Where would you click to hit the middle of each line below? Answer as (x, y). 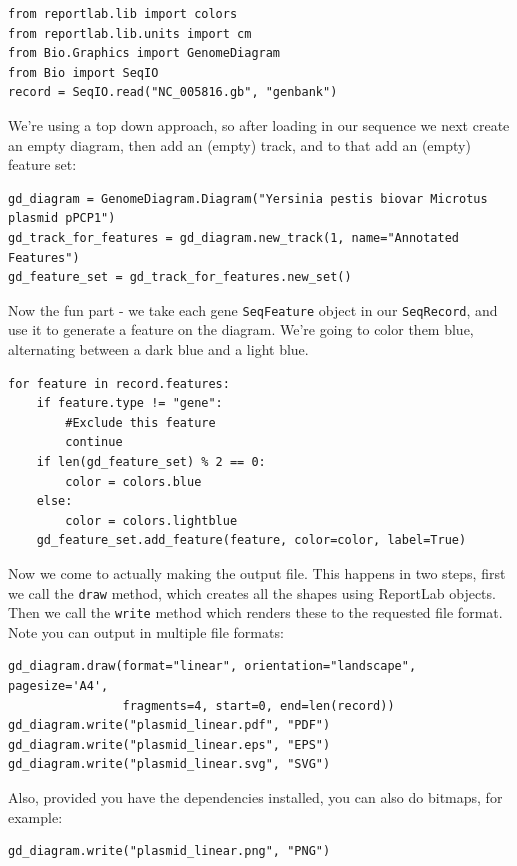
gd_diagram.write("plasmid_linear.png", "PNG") (169, 851)
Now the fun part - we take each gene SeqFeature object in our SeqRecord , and (253, 309)
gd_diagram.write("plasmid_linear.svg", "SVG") (169, 764)
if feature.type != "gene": (129, 403)
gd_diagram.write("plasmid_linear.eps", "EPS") (169, 744)
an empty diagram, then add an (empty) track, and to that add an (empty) (239, 144)
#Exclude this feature (140, 422)
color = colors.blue (133, 481)
